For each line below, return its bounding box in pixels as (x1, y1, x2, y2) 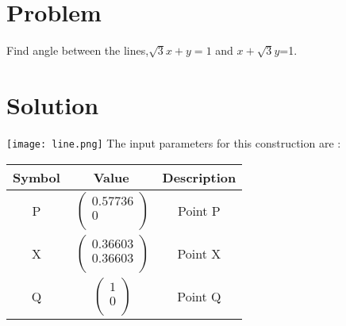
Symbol (13, 167, 60, 186)
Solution (6, 88, 99, 121)
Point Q (177, 287, 221, 305)
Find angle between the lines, (6, 42, 149, 59)
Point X (177, 244, 221, 263)
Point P (177, 201, 221, 220)
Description (162, 167, 236, 186)
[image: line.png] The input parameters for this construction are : (6, 134, 341, 151)
